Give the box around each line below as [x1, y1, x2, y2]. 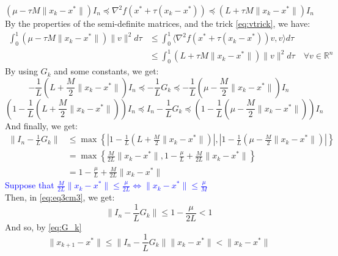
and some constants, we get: [54, 65, 159, 77]
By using [5, 65, 38, 77]
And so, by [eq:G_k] [5, 220, 82, 233]
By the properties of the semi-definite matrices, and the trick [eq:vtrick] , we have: [5, 17, 310, 29]
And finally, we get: [5, 119, 78, 132]
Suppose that [5, 179, 54, 191]
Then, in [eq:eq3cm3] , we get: [5, 191, 115, 204]
